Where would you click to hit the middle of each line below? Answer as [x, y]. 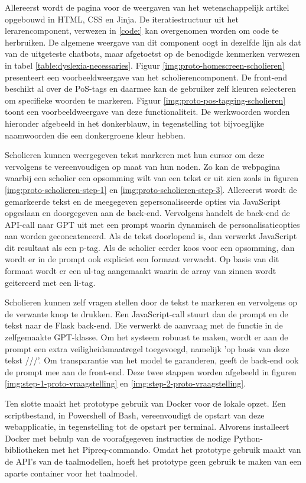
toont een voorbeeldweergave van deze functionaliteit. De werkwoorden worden [147, 112]
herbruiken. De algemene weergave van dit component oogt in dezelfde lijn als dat [153, 42]
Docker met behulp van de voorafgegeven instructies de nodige [118, 438]
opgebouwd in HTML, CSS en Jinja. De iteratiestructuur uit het [122, 19]
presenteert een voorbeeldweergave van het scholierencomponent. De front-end [146, 77]
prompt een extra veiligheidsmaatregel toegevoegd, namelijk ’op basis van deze [147, 348]
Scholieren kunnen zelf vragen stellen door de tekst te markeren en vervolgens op [151, 302]
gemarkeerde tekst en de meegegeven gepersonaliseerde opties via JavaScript [143, 201]
